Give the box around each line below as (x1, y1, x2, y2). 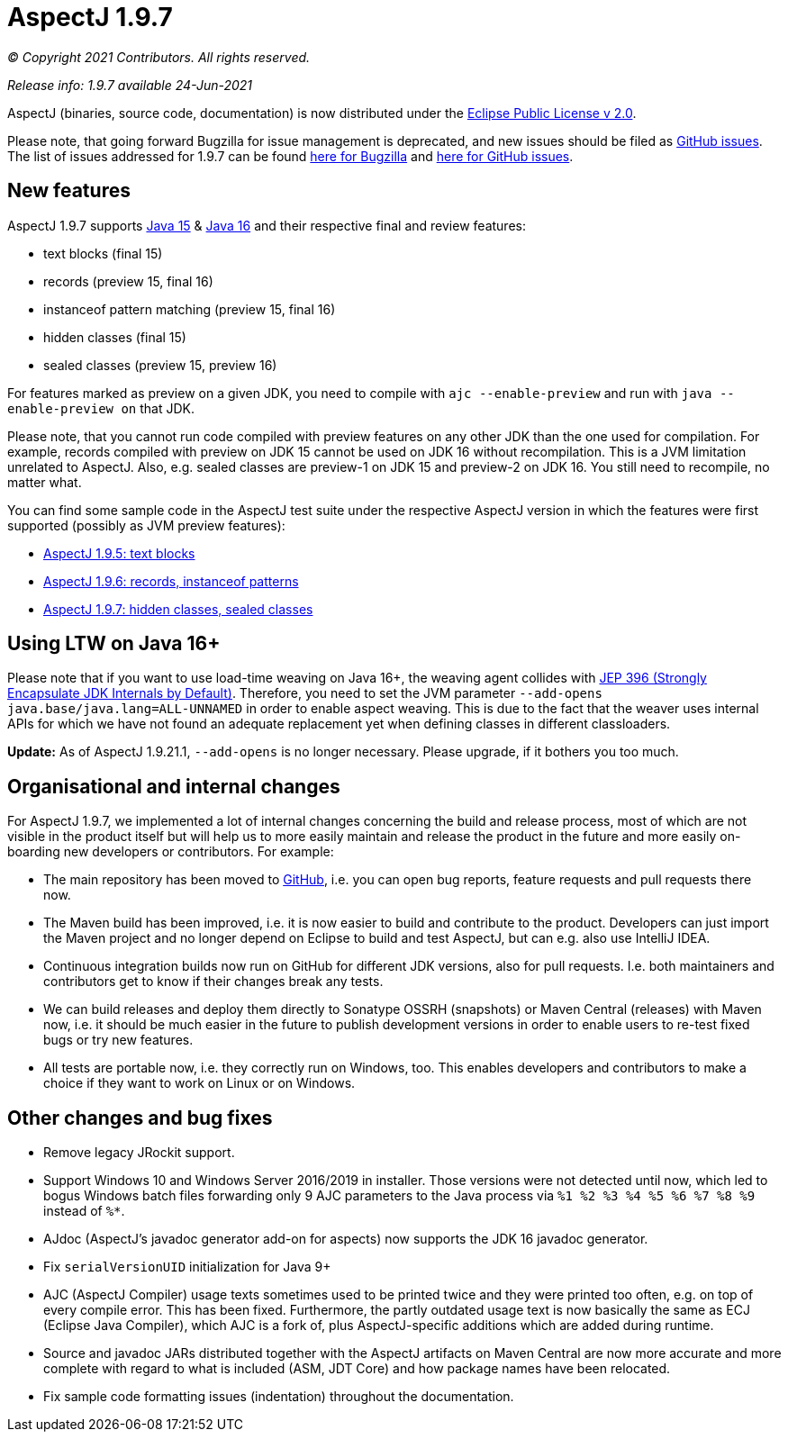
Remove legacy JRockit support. (43, 1145, 235, 1161)
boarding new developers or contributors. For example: (7, 844, 334, 860)
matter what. (7, 474, 82, 490)
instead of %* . (43, 1203, 125, 1219)
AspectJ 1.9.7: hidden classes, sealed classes (43, 601, 313, 617)
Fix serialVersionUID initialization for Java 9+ (43, 1259, 331, 1275)
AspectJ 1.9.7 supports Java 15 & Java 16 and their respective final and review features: (7, 217, 526, 233)
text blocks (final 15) (43, 245, 163, 261)
